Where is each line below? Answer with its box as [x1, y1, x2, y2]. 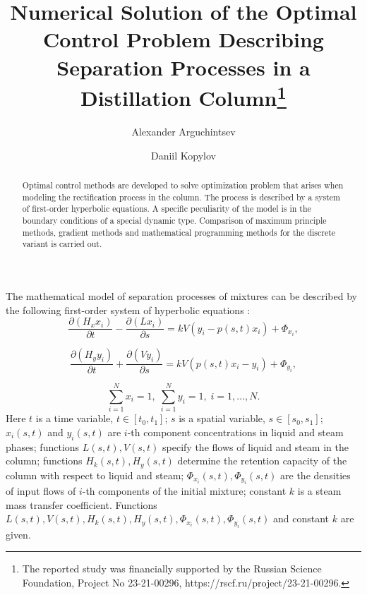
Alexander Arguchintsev [131, 124, 236, 139]
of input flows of [6, 483, 76, 498]
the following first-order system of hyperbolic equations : [6, 302, 251, 317]
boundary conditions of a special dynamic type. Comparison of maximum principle [22, 214, 327, 226]
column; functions [6, 453, 83, 468]
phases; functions [6, 439, 80, 454]
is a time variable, [35, 411, 114, 426]
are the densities [280, 467, 351, 482]
